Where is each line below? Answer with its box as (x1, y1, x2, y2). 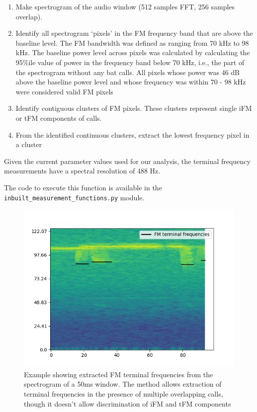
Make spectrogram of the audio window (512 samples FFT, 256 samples (15, 1, 235, 11)
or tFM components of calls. (15, 112, 102, 123)
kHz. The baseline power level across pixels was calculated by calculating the (15, 47, 250, 58)
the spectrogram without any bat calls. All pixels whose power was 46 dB (15, 67, 240, 77)
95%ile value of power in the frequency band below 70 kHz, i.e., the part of (15, 57, 245, 67)
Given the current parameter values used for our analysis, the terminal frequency (4, 156, 251, 166)
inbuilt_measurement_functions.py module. (4, 192, 145, 202)
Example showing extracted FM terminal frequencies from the (24, 369, 213, 379)
